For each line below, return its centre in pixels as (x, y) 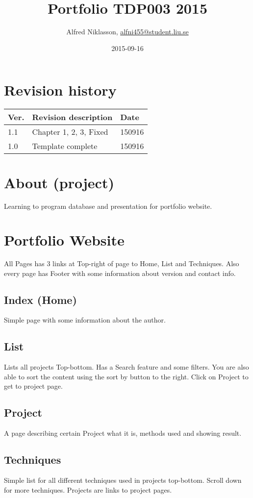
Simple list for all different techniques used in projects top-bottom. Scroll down (123, 480)
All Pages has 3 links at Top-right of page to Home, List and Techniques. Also (122, 263)
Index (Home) (40, 299)
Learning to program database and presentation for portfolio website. (108, 206)
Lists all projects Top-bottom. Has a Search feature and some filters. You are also (126, 367)
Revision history (60, 90)
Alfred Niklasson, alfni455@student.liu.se (127, 32)
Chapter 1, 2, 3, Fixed (70, 132)
